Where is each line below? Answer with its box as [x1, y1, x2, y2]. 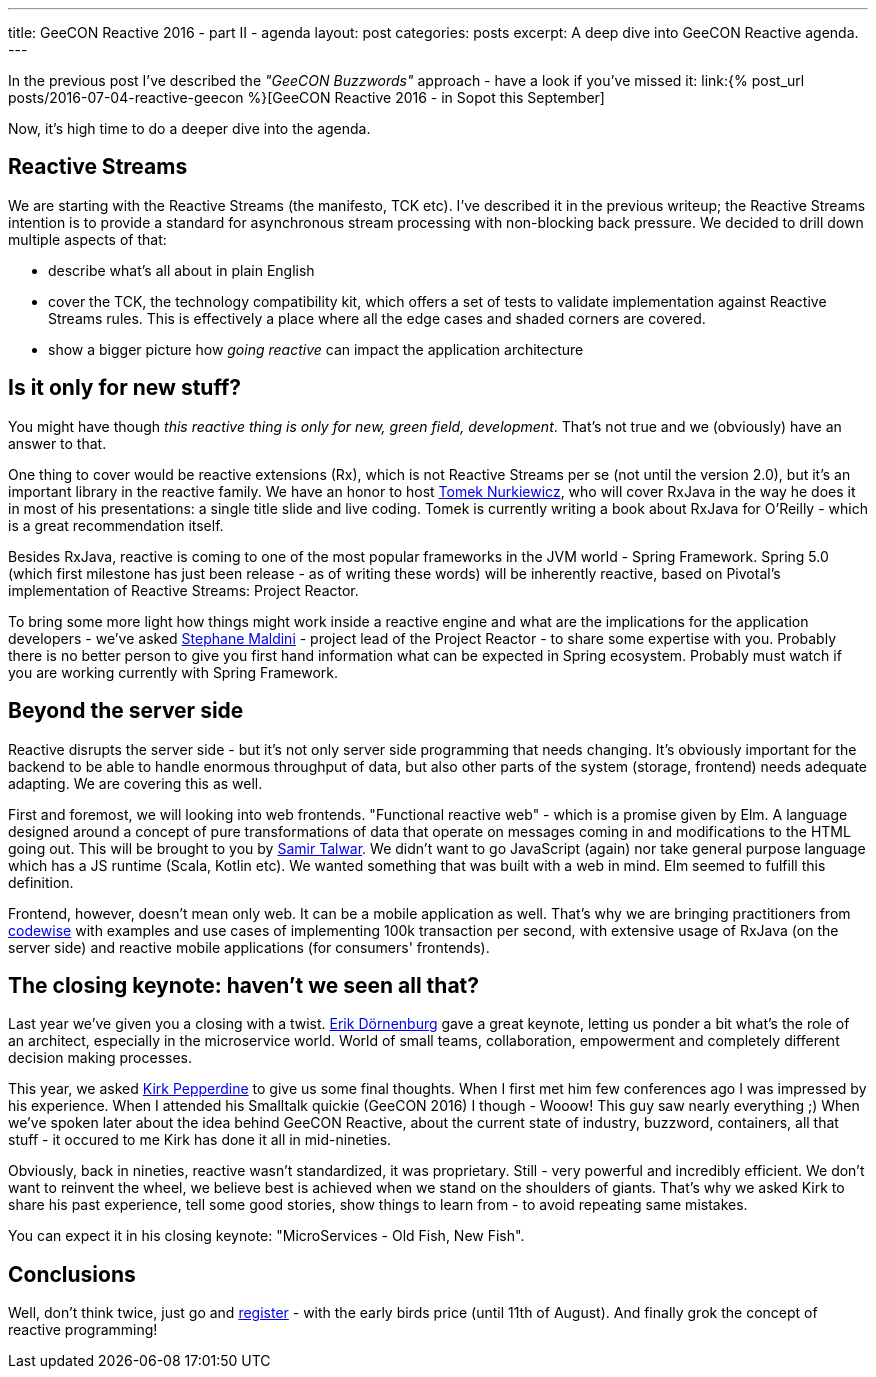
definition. [8, 873, 74, 891]
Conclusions [8, 1261, 136, 1287]
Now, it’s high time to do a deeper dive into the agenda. [8, 120, 371, 137]
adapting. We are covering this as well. [8, 774, 263, 792]
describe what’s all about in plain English [48, 261, 315, 279]
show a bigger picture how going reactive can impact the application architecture [48, 340, 584, 358]
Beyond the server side [8, 698, 244, 724]
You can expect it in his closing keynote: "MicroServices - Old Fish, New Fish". [8, 1227, 525, 1245]
